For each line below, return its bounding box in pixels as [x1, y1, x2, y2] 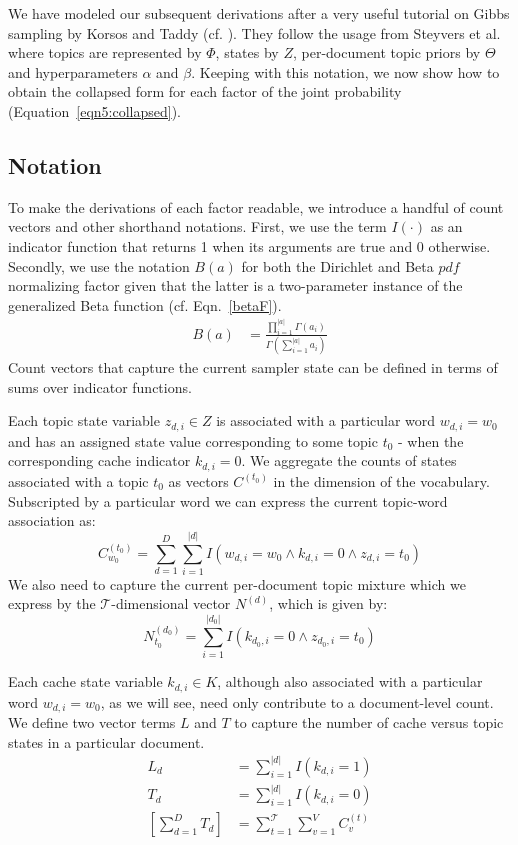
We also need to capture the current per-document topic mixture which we [8, 573, 466, 594]
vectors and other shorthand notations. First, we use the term [8, 216, 387, 237]
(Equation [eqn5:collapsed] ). [8, 100, 181, 121]
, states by [215, 42, 279, 63]
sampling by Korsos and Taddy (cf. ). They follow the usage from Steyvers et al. [8, 22, 501, 43]
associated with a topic [8, 470, 149, 491]
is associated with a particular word [216, 410, 436, 431]
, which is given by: [269, 593, 388, 614]
